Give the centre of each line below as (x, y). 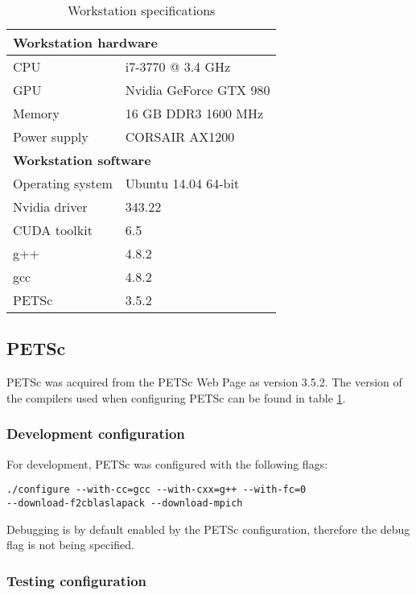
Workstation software (82, 160)
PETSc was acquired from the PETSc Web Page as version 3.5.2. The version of (204, 382)
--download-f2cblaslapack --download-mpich (125, 503)
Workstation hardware (85, 42)
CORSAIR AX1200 (180, 136)
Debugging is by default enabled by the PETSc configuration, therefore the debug (208, 529)
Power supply (51, 136)
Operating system (63, 183)
